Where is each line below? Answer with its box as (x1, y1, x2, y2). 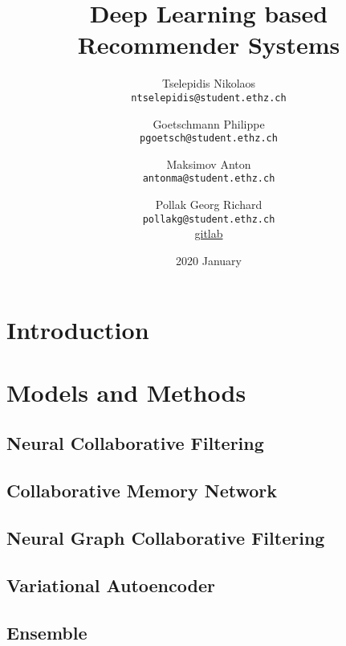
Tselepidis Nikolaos (161, 75, 256, 92)
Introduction (6, 313, 149, 345)
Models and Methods (6, 375, 246, 408)
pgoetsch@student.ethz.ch (140, 133, 278, 145)
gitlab (194, 225, 223, 242)
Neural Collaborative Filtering (6, 431, 264, 456)
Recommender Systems (77, 28, 340, 61)
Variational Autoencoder (6, 572, 215, 597)
